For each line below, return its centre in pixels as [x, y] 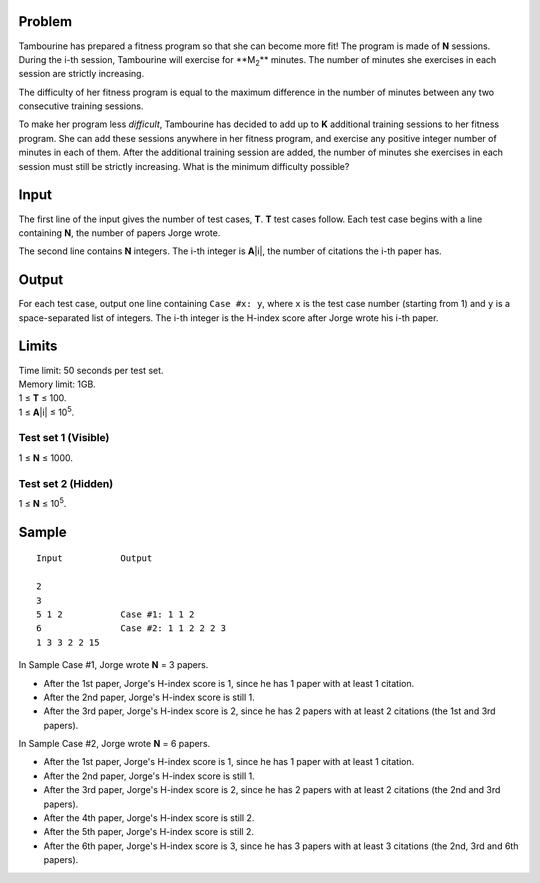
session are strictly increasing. [81, 74]
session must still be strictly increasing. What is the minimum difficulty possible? [184, 166]
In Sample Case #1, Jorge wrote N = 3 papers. [113, 665]
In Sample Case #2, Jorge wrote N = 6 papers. [114, 744]
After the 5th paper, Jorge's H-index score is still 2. [149, 832]
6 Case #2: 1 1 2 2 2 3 [131, 628]
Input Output [94, 558]
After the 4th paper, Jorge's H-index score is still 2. [149, 818]
